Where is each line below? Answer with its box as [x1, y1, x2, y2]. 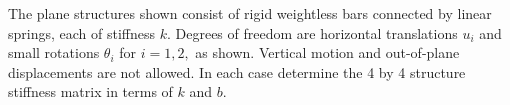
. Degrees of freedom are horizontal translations [166, 22, 458, 43]
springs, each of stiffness [8, 22, 156, 43]
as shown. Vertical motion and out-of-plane [195, 42, 460, 63]
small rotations [8, 42, 100, 63]
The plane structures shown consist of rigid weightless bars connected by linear [8, 3, 492, 23]
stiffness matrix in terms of [8, 81, 173, 102]
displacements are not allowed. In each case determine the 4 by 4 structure [8, 61, 466, 82]
